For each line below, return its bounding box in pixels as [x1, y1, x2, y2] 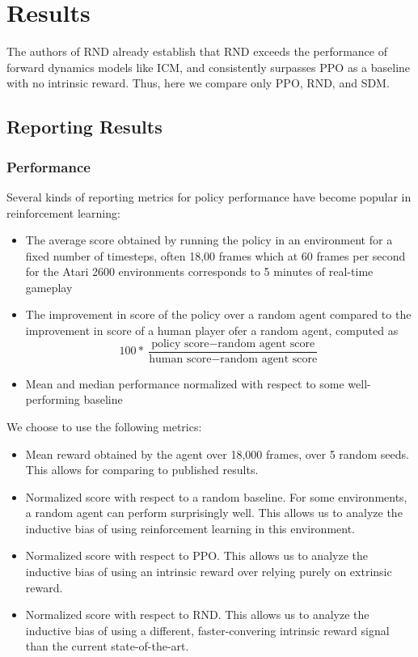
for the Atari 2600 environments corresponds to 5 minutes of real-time [25, 263, 374, 280]
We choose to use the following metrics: [6, 418, 202, 434]
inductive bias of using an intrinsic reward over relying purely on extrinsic [25, 563, 392, 580]
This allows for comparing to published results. [25, 461, 259, 478]
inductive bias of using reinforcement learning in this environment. [25, 519, 355, 536]
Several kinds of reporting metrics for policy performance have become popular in [6, 188, 412, 205]
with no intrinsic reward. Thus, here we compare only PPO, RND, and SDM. [6, 74, 390, 91]
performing [25, 391, 80, 408]
